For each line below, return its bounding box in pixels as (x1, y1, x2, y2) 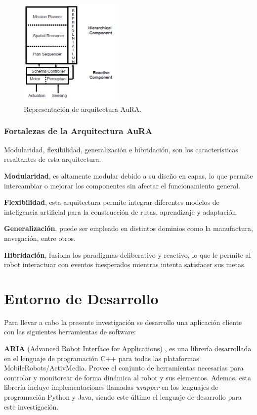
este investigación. (4, 401, 59, 412)
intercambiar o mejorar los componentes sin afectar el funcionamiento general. (4, 180, 241, 190)
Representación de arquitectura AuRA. (24, 103, 142, 114)
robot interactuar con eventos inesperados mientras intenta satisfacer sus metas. (4, 259, 246, 270)
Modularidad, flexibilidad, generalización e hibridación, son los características (4, 144, 238, 154)
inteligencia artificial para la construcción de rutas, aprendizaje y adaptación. (4, 206, 238, 217)
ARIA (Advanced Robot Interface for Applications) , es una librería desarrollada (4, 343, 252, 354)
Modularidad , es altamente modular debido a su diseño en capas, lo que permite (4, 170, 253, 181)
